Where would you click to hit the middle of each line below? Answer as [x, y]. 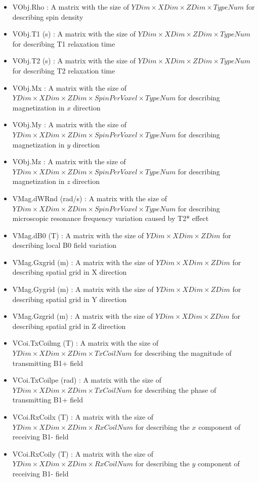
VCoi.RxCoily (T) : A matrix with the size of [83, 453]
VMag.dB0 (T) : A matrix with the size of [78, 235]
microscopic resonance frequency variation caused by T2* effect [111, 218]
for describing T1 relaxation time [64, 43]
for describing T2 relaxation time [64, 70]
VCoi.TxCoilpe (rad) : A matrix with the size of [87, 380]
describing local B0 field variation [64, 245]
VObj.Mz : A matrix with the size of [69, 161]
